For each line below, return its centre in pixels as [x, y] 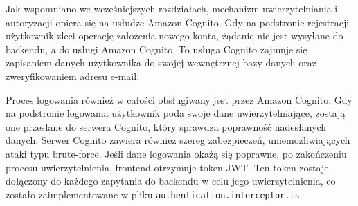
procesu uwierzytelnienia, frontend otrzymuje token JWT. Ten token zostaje [167, 167]
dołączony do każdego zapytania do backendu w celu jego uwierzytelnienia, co [171, 181]
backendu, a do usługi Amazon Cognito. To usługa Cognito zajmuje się [156, 49]
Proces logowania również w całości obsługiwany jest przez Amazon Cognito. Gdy [179, 99]
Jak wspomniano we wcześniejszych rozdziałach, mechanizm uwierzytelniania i [172, 8]
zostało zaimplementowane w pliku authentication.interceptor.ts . [154, 194]
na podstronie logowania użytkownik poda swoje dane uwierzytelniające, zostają [176, 113]
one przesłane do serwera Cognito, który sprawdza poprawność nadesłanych [166, 126]
